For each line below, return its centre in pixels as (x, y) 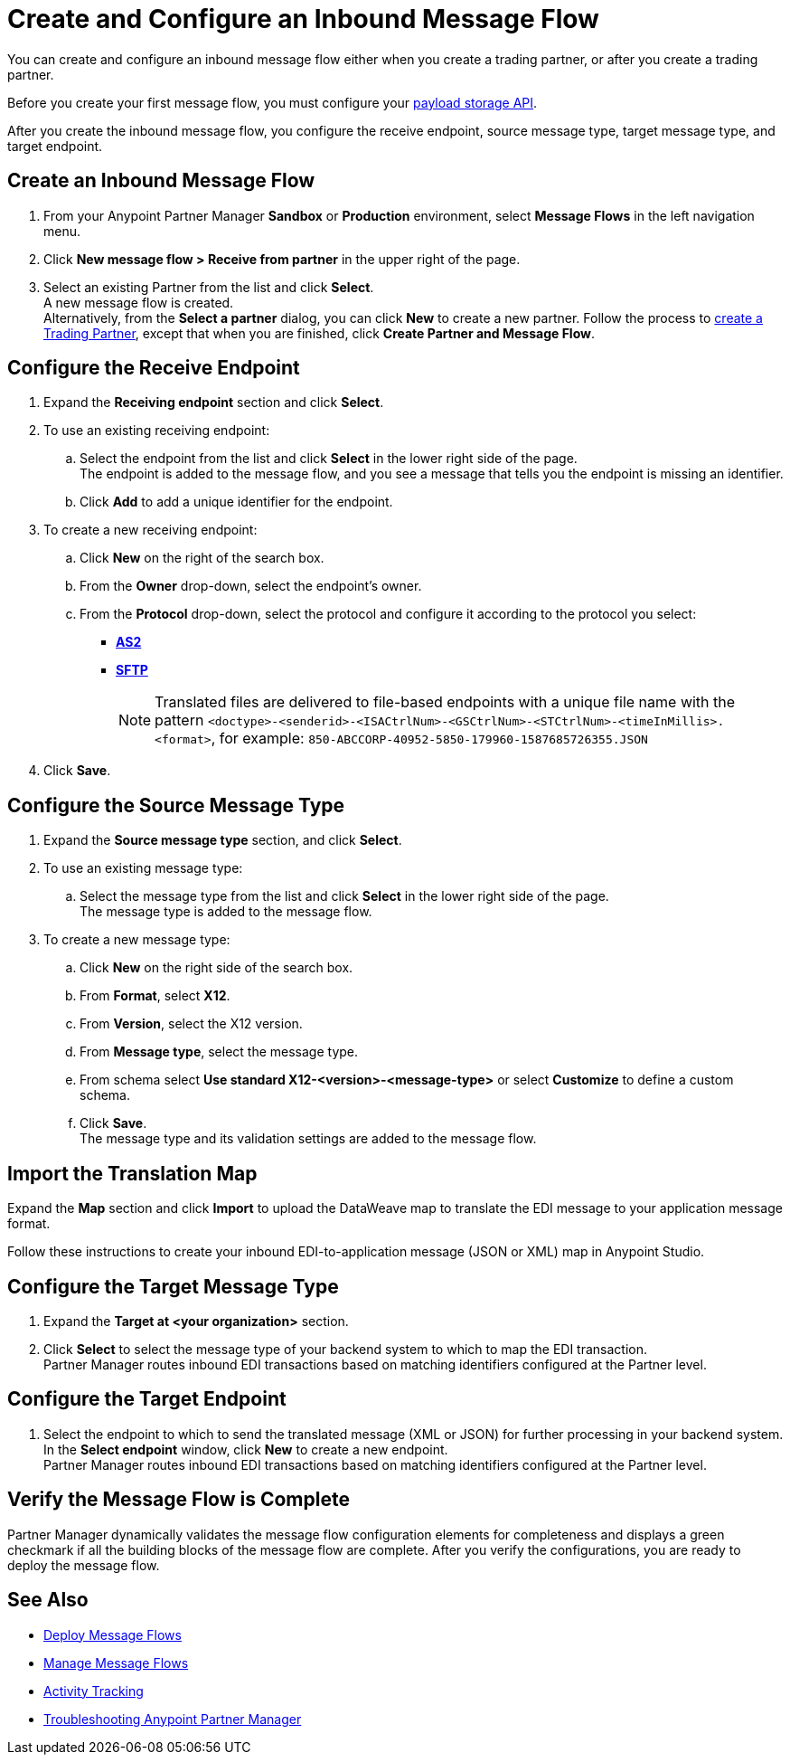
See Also (48, 1600)
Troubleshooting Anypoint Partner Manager (173, 1719)
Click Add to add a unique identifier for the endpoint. (236, 502)
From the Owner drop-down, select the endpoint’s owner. (251, 586)
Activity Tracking (94, 1691)
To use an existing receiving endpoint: (157, 431)
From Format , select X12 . (155, 996)
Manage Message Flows (116, 1663)
